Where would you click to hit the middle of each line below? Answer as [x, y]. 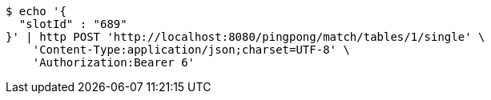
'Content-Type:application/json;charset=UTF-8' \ [191, 50]
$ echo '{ [36, 11]
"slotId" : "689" [73, 24]
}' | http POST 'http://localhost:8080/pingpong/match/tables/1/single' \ [245, 37]
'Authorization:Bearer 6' [114, 62]
